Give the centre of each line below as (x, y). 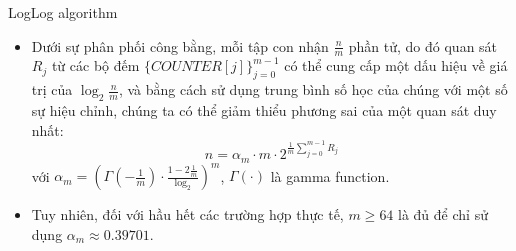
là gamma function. (330, 175)
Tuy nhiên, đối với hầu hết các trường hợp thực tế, (187, 214)
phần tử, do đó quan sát (423, 45)
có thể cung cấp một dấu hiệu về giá (396, 65)
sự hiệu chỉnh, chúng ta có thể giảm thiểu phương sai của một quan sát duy (264, 110)
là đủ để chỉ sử (443, 214)
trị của (52, 89)
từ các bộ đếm (95, 65)
